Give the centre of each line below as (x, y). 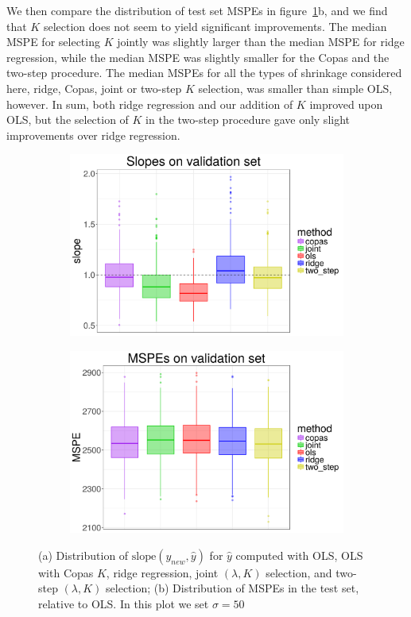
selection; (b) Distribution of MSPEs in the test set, (233, 588)
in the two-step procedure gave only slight (248, 120)
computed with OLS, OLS (299, 555)
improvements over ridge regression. (93, 135)
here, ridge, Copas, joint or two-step (94, 88)
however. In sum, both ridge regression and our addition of (150, 104)
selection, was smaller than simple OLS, (295, 88)
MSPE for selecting (53, 42)
